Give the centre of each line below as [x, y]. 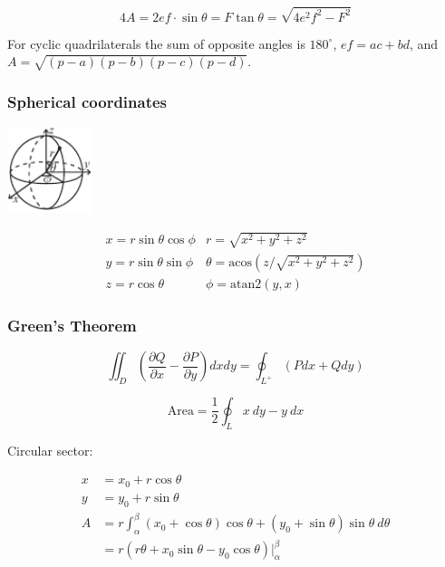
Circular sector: [50, 450]
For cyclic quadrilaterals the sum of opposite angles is [156, 43]
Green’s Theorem [72, 325]
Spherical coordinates [87, 101]
